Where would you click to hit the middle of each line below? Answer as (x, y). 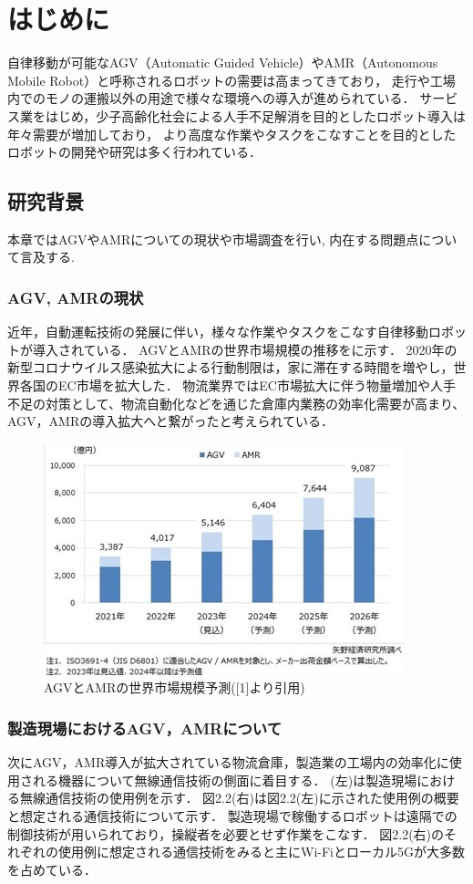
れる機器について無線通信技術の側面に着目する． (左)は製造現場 (225, 780)
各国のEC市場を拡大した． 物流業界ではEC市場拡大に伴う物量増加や (225, 385)
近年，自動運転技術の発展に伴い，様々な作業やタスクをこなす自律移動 (218, 332)
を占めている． (52, 869)
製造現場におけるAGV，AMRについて (145, 728)
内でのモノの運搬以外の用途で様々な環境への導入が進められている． (211, 98)
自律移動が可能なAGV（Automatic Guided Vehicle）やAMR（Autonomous (223, 62)
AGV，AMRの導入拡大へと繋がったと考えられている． (171, 421)
